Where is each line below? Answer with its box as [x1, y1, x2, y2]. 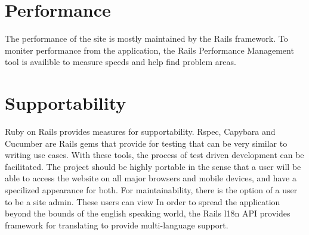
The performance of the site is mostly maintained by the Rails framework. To [5, 32, 288, 45]
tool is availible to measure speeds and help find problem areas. [5, 55, 236, 68]
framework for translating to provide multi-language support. [5, 218, 228, 231]
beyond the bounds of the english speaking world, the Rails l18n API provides [5, 207, 291, 219]
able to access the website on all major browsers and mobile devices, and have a [5, 172, 296, 184]
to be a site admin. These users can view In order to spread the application [5, 195, 280, 208]
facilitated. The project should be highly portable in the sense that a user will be [5, 160, 301, 172]
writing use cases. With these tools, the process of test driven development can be [5, 149, 304, 161]
